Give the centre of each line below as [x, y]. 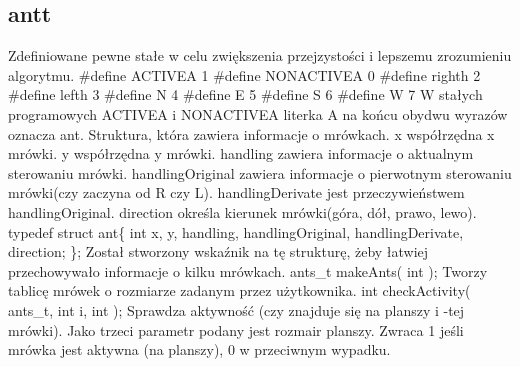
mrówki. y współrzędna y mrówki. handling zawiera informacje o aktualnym [241, 153]
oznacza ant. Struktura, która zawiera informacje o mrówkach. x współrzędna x [251, 133]
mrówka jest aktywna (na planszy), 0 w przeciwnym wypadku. [199, 349]
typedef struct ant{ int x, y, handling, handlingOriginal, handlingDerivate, [236, 231]
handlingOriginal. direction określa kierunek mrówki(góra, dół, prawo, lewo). [242, 211]
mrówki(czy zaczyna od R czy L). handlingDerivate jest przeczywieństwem [236, 192]
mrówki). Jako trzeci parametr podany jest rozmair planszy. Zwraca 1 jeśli [236, 329]
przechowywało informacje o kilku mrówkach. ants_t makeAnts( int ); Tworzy [248, 270]
